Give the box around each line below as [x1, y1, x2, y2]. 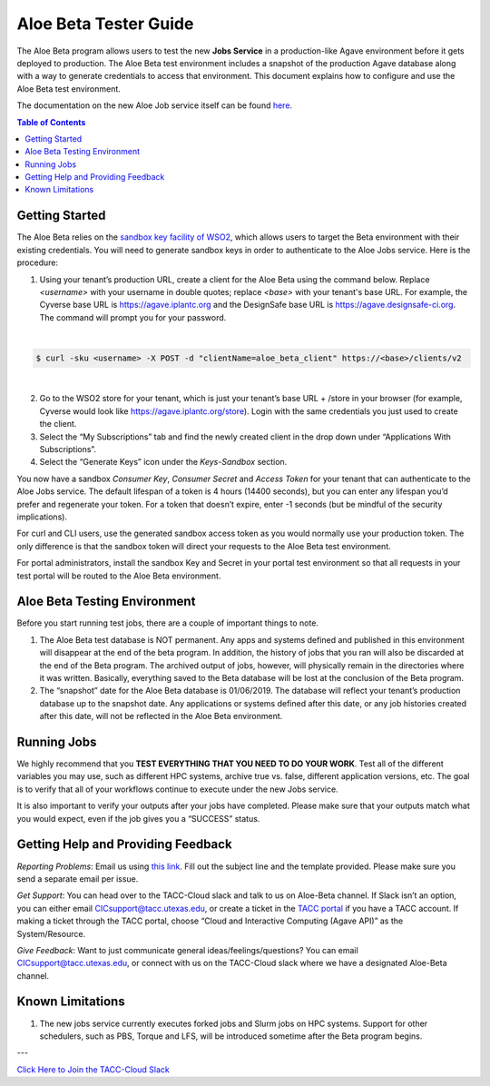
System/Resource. [16, 928, 86, 939]
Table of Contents [16, 116, 86, 127]
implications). [16, 511, 68, 522]
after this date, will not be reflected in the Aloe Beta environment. [39, 711, 283, 722]
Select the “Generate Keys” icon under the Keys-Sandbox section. [39, 457, 288, 468]
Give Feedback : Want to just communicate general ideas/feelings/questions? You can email [16, 944, 358, 955]
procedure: [16, 257, 59, 268]
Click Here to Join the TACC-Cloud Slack [16, 1063, 170, 1075]
